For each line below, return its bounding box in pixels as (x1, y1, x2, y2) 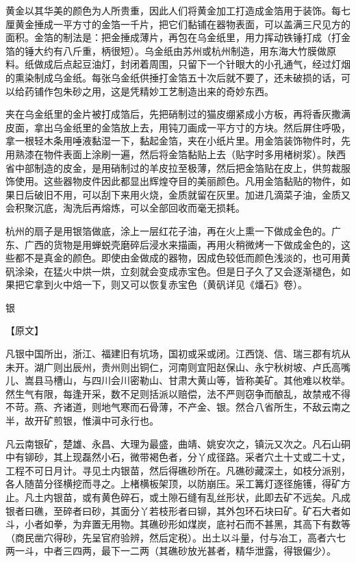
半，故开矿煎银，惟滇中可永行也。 (5, 413, 159, 428)
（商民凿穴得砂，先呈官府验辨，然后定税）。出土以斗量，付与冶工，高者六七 (5, 530, 346, 544)
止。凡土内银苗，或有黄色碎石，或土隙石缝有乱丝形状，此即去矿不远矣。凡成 (5, 490, 351, 504)
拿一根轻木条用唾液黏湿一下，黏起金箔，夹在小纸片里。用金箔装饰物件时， (5, 133, 341, 148)
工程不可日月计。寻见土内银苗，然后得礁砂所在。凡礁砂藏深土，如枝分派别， (5, 463, 351, 477)
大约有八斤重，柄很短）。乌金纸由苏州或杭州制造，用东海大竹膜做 (34, 43, 327, 58)
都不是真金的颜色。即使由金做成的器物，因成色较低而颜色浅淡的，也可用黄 (14, 251, 351, 265)
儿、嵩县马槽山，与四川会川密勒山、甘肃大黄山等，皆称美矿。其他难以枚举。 (5, 373, 351, 387)
